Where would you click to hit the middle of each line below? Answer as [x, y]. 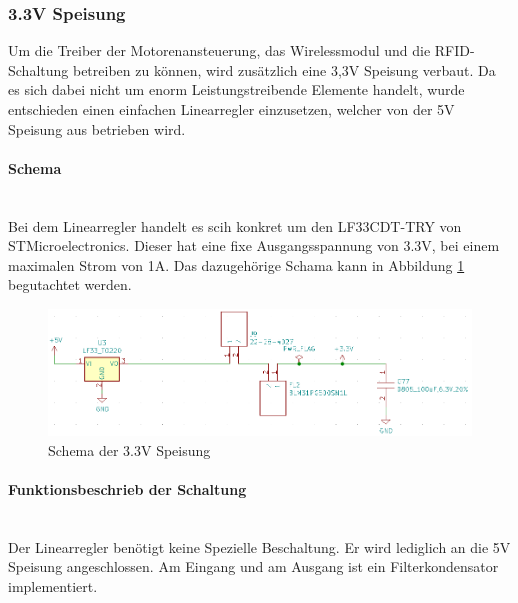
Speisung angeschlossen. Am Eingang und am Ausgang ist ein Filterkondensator [253, 566]
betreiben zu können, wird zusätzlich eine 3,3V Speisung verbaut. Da [284, 69]
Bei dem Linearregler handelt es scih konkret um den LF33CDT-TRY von [235, 225]
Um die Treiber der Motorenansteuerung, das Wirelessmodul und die [219, 50]
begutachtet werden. [70, 284]
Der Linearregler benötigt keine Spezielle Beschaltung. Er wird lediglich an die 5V [259, 546]
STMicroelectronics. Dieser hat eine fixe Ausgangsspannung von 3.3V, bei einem [254, 245]
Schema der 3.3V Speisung [129, 449]
